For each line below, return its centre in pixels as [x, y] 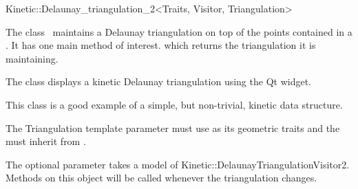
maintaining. [32, 58]
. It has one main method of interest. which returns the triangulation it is [161, 45]
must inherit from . [46, 141]
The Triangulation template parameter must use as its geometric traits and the [173, 127]
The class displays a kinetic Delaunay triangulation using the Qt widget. [158, 81]
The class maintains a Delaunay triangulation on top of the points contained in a [179, 31]
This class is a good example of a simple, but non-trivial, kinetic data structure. [174, 104]
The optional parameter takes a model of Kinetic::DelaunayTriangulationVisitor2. [178, 164]
